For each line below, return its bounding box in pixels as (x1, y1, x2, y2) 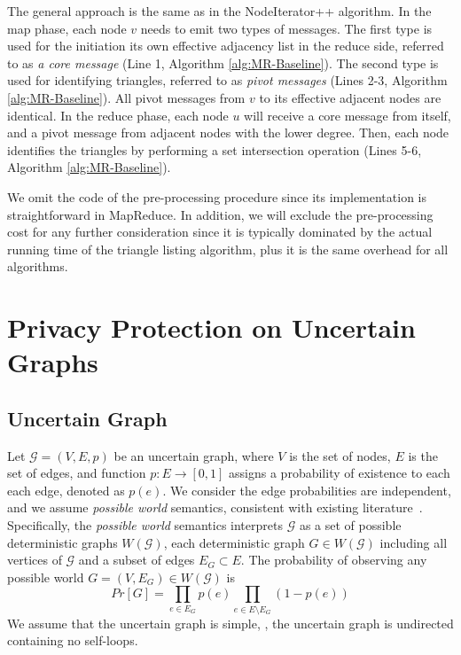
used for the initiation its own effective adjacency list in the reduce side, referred (7, 36, 444, 55)
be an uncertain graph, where (113, 446, 274, 464)
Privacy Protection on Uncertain (7, 309, 416, 346)
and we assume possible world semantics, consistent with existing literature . (7, 498, 423, 517)
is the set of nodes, (289, 446, 391, 464)
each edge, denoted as (7, 480, 125, 499)
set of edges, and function (7, 464, 146, 482)
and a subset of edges (78, 550, 195, 569)
